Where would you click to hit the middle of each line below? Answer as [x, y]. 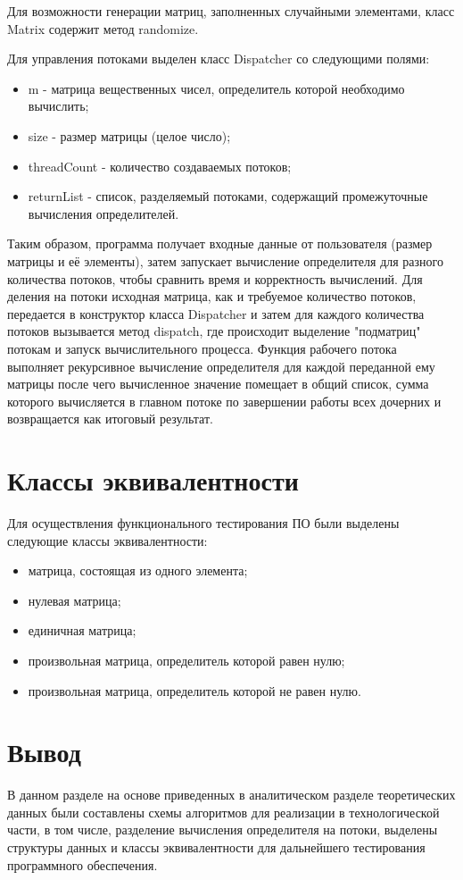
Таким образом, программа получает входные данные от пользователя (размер [220, 243]
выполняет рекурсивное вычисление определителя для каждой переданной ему [221, 366]
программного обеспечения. [83, 864]
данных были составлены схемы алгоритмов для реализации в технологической [223, 812]
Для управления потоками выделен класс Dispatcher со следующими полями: [219, 59]
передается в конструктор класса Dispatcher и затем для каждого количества [216, 313]
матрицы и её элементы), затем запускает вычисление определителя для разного [225, 260]
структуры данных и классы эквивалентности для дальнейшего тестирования [216, 847]
